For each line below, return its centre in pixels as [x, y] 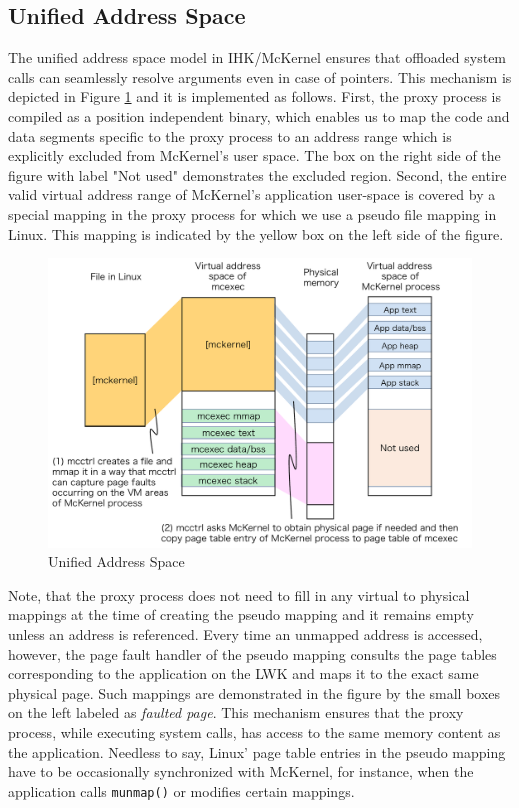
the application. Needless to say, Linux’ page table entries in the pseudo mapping [257, 751]
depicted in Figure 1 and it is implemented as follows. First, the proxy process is [255, 96]
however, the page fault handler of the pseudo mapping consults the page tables [252, 653]
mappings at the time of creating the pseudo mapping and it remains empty [241, 614]
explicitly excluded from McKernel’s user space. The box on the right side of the [254, 155]
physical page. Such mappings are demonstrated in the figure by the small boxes [254, 692]
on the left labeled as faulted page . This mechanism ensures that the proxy [236, 712]
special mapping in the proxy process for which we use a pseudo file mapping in [252, 213]
